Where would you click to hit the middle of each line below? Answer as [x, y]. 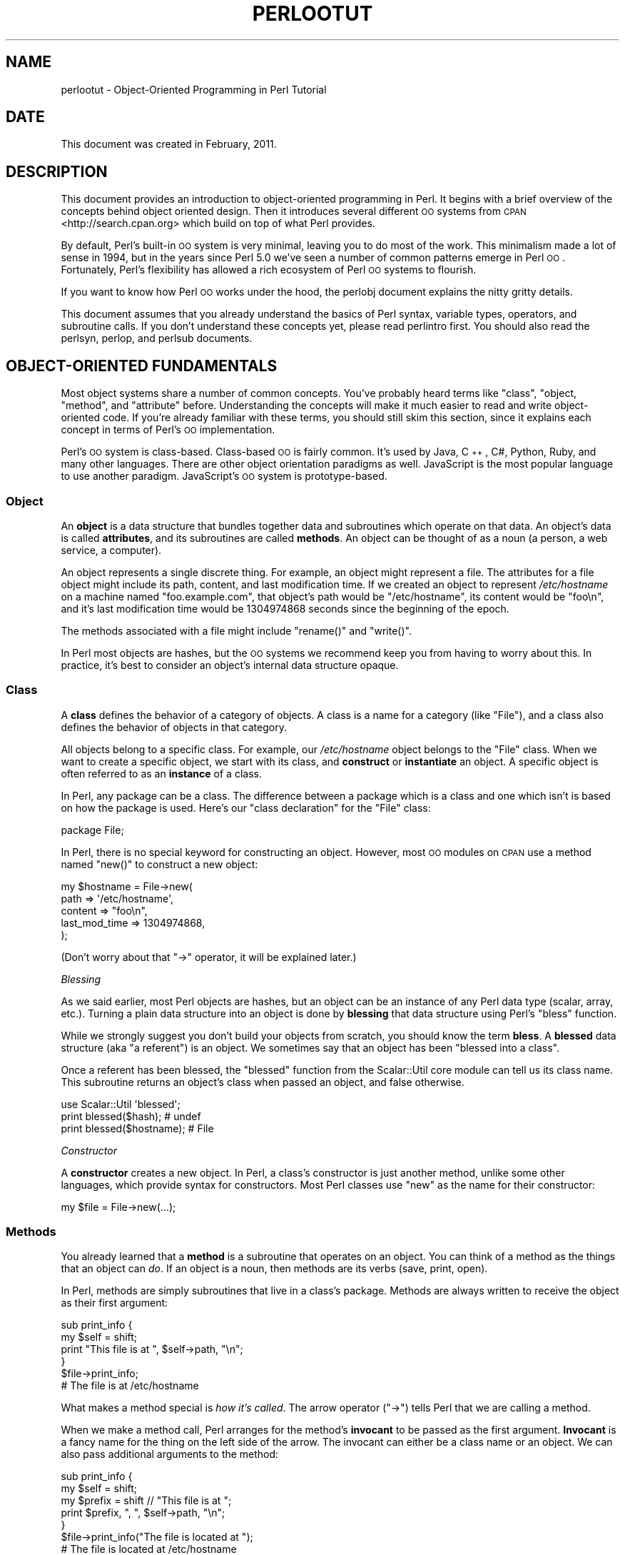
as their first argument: [115, 1303]
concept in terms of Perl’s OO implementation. [168, 430]
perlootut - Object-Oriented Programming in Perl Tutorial [194, 89]
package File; [92, 830]
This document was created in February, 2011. [169, 144]
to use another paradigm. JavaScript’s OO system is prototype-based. [224, 476]
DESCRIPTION [57, 171]
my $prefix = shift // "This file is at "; [146, 1501]
